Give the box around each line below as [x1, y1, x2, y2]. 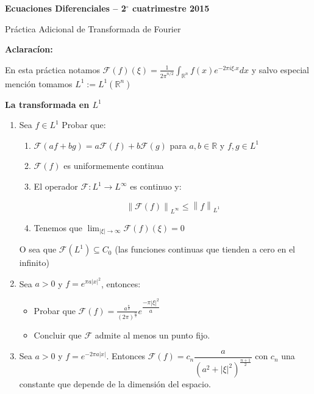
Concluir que [34, 329, 82, 342]
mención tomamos [5, 77, 73, 90]
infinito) [19, 256, 49, 269]
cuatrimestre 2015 [132, 2, 210, 14]
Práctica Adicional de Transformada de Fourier [5, 22, 181, 35]
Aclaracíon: [5, 43, 53, 56]
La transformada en [5, 98, 90, 110]
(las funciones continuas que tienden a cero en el [115, 243, 295, 256]
